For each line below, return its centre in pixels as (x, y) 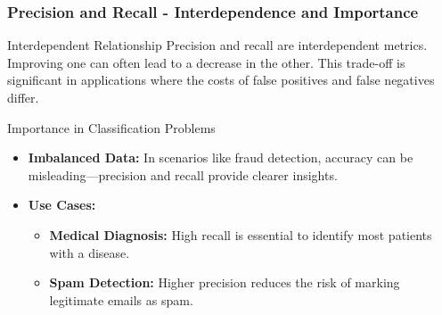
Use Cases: (62, 205)
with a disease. (90, 252)
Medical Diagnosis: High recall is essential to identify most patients (241, 234)
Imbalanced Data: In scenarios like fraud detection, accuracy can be (221, 157)
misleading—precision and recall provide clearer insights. (183, 174)
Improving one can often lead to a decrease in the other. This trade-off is (206, 62)
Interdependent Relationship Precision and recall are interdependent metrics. (217, 45)
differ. (23, 97)
